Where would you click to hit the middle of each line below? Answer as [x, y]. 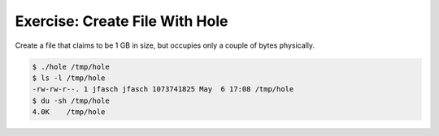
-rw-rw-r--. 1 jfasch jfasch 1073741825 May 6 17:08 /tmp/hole [163, 89]
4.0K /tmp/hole [69, 112]
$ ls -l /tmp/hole [69, 78]
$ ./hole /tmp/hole [71, 66]
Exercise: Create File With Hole [122, 21]
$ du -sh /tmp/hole [71, 100]
